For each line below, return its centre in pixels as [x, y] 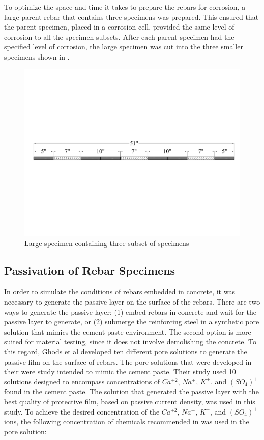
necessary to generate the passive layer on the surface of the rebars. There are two [132, 302]
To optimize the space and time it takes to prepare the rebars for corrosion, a [125, 7]
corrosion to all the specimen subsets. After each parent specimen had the [119, 36]
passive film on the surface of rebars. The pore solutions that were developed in [128, 361]
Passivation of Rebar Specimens [90, 270]
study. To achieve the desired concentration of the [82, 411]
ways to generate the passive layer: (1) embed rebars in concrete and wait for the [130, 311]
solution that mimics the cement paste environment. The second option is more [128, 331]
